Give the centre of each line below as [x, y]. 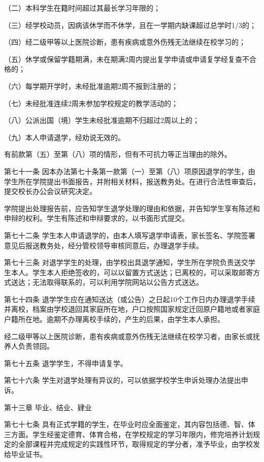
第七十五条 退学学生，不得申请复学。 [66, 363]
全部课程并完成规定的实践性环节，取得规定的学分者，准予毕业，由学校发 [139, 444]
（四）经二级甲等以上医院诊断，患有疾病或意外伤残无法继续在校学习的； [125, 42]
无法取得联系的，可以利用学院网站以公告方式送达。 [118, 282]
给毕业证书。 [25, 454]
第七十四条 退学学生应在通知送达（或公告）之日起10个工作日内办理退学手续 [130, 299]
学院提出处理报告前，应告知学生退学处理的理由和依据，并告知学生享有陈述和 [132, 208]
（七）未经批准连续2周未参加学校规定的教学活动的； [91, 103]
